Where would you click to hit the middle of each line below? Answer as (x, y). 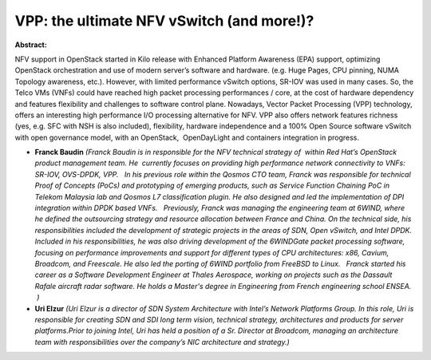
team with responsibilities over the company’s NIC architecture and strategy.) (162, 342)
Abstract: (31, 45)
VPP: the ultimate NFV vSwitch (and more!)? (164, 21)
